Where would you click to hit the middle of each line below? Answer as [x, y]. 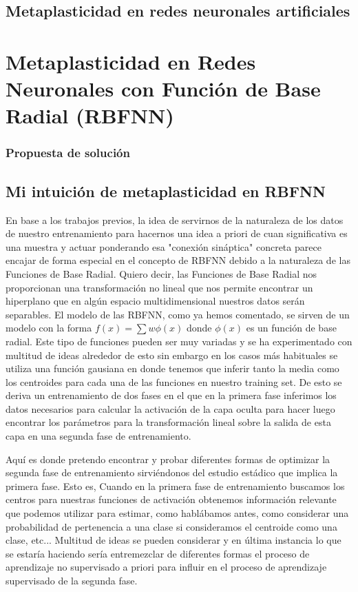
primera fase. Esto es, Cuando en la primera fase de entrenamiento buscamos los [175, 486]
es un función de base [291, 328]
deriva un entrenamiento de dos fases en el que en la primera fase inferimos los [171, 395]
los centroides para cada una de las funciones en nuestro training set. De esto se [174, 381]
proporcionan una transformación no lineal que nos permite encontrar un [159, 287]
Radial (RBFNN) [90, 115]
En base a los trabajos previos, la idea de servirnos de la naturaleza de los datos [175, 220]
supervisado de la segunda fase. [72, 581]
